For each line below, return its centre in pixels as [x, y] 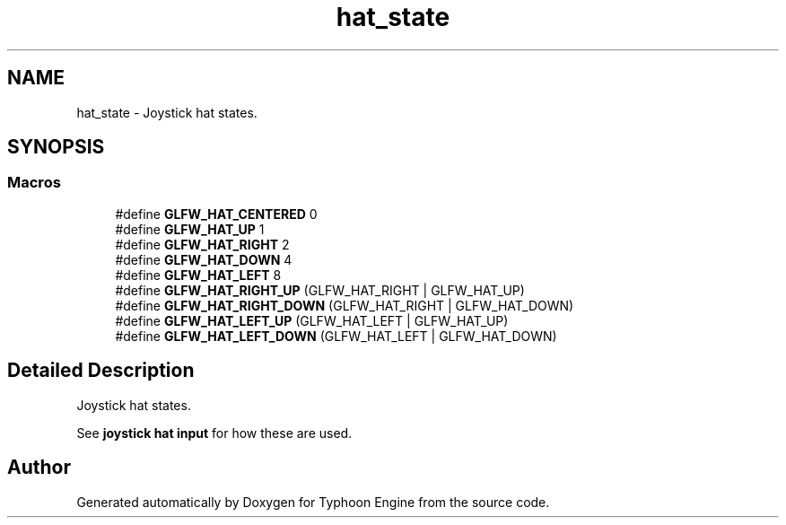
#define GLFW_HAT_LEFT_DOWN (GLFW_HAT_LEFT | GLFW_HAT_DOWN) [336, 336]
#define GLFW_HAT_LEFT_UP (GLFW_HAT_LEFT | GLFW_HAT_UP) [312, 320]
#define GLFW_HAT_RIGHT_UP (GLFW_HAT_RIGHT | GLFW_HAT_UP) [320, 290]
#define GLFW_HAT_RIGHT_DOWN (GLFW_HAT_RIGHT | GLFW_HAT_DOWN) [345, 305]
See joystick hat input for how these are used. [214, 433]
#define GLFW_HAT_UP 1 [190, 229]
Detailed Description [101, 371]
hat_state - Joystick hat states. [167, 112]
